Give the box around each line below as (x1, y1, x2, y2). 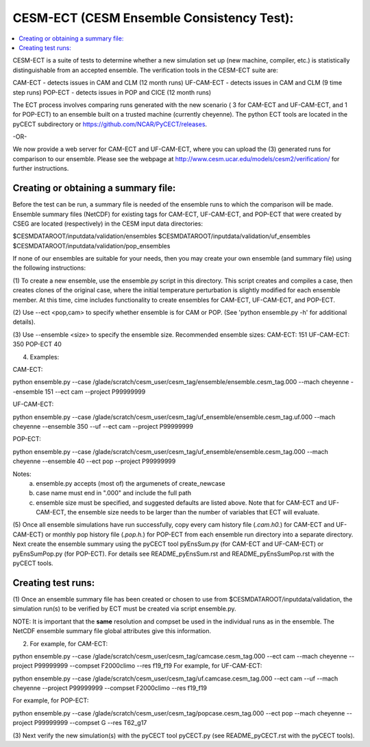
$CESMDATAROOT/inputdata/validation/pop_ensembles (12, 241, 171, 250)
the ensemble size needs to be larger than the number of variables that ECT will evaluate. (67, 508, 320, 517)
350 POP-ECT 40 (12, 340, 62, 348)
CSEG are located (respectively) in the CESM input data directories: (12, 220, 203, 228)
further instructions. (12, 165, 69, 173)
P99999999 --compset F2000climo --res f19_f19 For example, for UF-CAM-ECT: (34, 662, 262, 670)
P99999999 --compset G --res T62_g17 (34, 719, 147, 727)
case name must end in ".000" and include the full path (36, 489, 192, 497)
